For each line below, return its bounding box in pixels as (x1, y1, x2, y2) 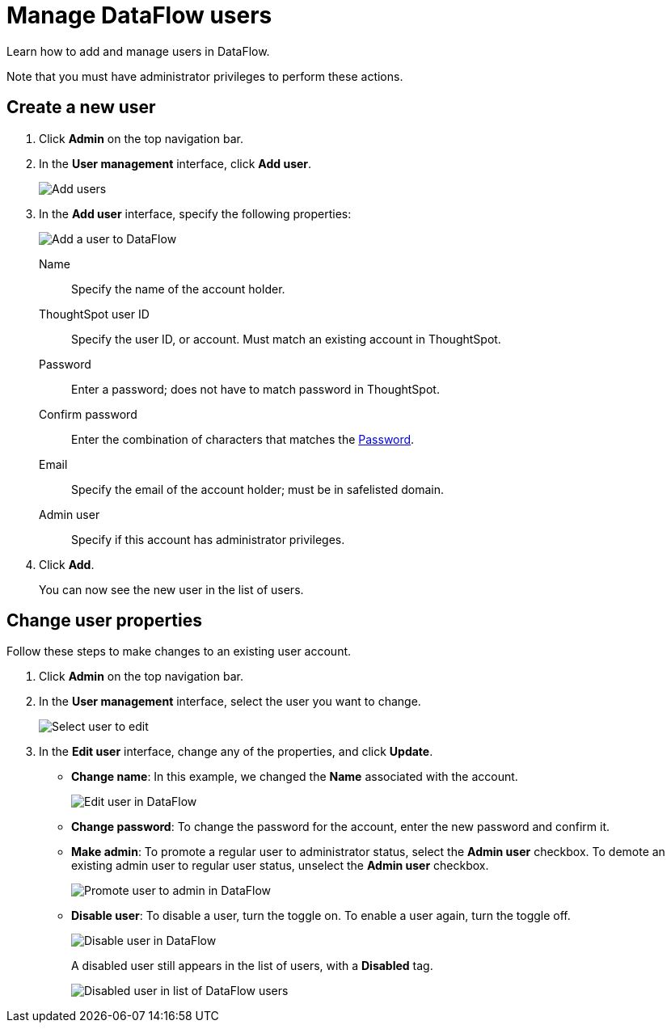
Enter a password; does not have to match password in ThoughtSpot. (71, 382, 440, 396)
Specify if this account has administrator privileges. (71, 532, 345, 546)
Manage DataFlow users (6, 2, 272, 29)
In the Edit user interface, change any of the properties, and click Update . (39, 744, 433, 759)
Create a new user (6, 97, 156, 118)
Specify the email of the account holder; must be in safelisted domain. (71, 482, 445, 496)
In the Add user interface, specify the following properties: (39, 206, 352, 221)
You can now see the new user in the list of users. (39, 582, 304, 597)
